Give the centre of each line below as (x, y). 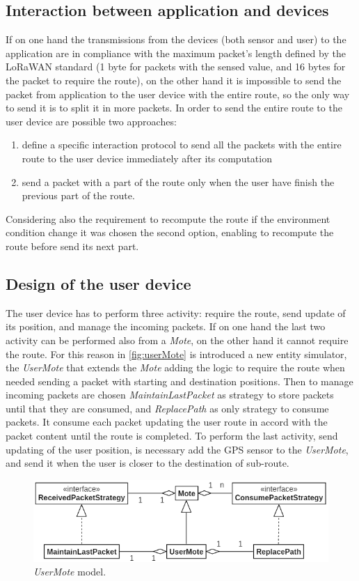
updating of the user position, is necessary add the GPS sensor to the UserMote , (177, 449)
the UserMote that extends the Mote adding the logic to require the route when (175, 367)
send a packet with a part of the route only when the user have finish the (178, 181)
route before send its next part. (72, 246)
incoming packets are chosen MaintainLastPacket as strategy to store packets (170, 395)
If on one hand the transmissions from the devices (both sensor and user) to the (176, 39)
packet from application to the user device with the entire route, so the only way (178, 94)
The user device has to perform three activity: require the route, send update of (176, 312)
